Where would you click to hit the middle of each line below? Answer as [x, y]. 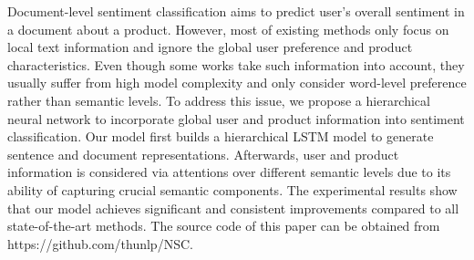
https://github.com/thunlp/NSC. [100, 243]
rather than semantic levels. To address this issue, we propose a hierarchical [219, 100]
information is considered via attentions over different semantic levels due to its [229, 172]
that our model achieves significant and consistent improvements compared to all [233, 208]
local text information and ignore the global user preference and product [210, 47]
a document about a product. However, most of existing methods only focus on [228, 29]
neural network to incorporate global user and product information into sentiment [236, 118]
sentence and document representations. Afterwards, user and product [203, 154]
